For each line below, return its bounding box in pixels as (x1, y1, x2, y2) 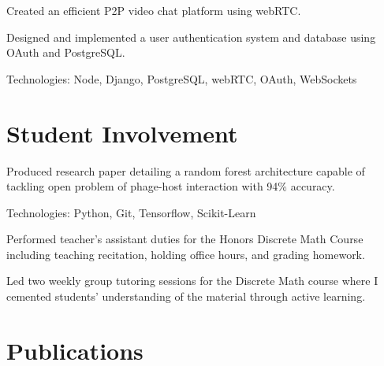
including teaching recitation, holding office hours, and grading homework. (6, 246, 365, 262)
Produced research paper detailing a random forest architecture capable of (6, 162, 365, 179)
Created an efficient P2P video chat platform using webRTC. (6, 2, 301, 18)
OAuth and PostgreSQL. (6, 44, 125, 61)
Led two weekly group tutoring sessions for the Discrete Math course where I (6, 272, 378, 289)
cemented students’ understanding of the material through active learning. (6, 288, 366, 305)
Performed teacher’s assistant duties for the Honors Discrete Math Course (6, 231, 363, 247)
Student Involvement (6, 116, 238, 149)
